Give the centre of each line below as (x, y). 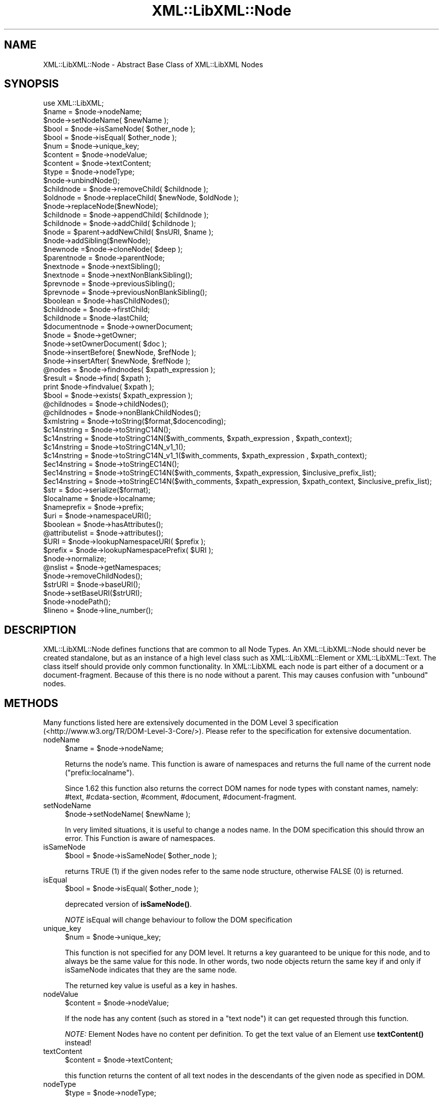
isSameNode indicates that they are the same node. (151, 970)
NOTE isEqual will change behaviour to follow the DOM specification (179, 920)
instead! (78, 1043)
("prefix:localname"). (100, 773)
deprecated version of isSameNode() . (128, 904)
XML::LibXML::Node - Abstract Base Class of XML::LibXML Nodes (153, 64)
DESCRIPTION (40, 630)
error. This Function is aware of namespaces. (140, 839)
